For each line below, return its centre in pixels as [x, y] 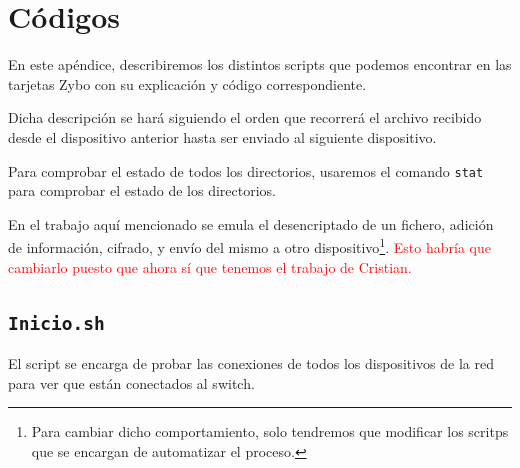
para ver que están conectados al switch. [131, 382]
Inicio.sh [56, 323]
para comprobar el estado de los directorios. [142, 190]
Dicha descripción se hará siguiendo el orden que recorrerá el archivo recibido [245, 117]
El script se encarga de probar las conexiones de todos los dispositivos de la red [251, 362]
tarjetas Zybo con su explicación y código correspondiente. [187, 83]
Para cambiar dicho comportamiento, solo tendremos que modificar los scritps [270, 431]
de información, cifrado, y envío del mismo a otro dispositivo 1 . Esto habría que [249, 245]
